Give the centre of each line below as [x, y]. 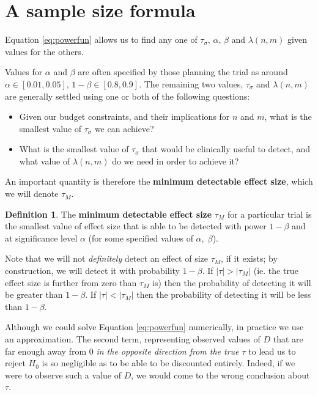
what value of [45, 161]
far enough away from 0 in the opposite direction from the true [122, 351]
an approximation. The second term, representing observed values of [133, 339]
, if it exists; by [249, 258]
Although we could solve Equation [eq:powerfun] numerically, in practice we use [154, 327]
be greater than [34, 294]
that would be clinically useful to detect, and [226, 149]
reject [15, 363]
